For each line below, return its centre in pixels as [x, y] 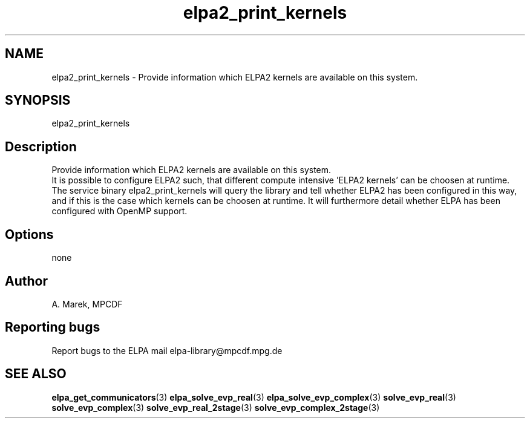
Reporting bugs [53, 327]
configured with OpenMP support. [119, 211]
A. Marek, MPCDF [87, 304]
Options [29, 234]
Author [26, 281]
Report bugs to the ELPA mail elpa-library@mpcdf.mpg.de [167, 350]
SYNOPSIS [38, 100]
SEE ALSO [36, 374]
